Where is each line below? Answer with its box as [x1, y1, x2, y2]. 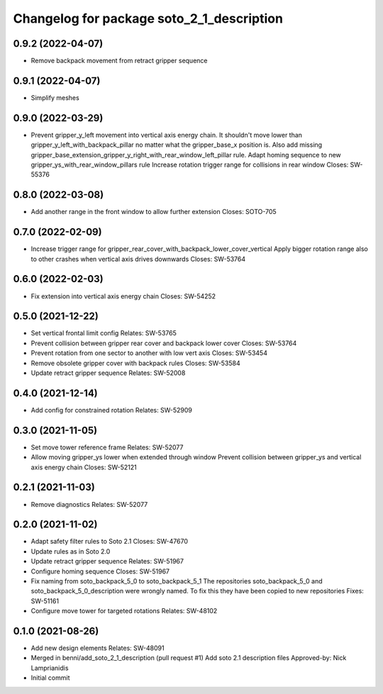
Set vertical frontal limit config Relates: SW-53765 [30, 329, 177, 337]
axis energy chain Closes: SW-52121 [30, 463, 138, 471]
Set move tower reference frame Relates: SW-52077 [30, 443, 184, 452]
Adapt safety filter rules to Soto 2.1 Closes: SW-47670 [30, 537, 188, 546]
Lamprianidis [30, 664, 69, 672]
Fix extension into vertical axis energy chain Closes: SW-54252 [30, 291, 216, 301]
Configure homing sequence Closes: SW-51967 [30, 567, 170, 576]
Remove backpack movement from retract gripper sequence [30, 57, 208, 65]
